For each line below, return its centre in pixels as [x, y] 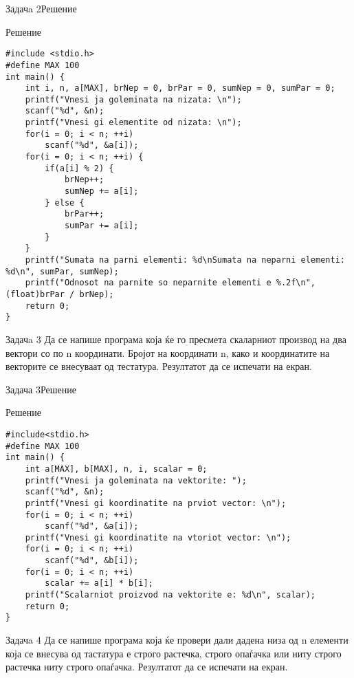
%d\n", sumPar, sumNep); [62, 271]
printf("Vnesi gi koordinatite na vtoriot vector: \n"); [158, 537]
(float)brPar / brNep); [60, 294]
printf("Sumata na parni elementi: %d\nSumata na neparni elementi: [185, 260]
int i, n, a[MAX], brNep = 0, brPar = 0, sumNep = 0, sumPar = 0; [180, 88]
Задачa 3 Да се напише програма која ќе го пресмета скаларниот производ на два [176, 339]
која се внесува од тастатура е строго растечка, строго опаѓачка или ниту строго [174, 653]
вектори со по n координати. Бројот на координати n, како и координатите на [168, 352]
